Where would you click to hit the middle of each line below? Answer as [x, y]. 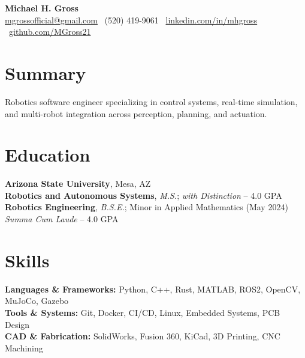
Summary [46, 72]
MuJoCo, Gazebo [37, 301]
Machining [24, 347]
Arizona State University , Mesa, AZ [78, 184]
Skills [27, 260]
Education [48, 155]
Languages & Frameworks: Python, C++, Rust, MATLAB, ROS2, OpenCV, [153, 289]
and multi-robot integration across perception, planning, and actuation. [136, 113]
